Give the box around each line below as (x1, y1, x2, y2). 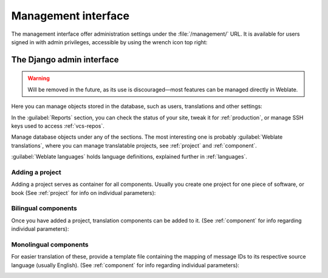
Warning (27, 74, 50, 82)
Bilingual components (11, 204, 77, 213)
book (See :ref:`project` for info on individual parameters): (11, 189, 156, 196)
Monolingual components (11, 240, 89, 248)
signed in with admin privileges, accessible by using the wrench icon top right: (11, 38, 208, 45)
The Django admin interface (11, 55, 119, 65)
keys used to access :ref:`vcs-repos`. (11, 122, 104, 130)
